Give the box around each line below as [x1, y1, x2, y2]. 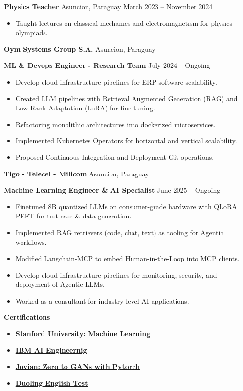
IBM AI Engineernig [15, 345, 87, 355]
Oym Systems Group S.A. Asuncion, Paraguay [4, 43, 155, 54]
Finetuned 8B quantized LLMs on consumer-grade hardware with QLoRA [15, 201, 237, 211]
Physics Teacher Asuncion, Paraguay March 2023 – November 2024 [4, 1, 213, 11]
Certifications [4, 312, 50, 322]
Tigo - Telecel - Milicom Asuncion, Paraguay [4, 168, 149, 178]
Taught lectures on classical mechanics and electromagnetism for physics [15, 18, 232, 28]
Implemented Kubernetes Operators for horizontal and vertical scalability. [15, 135, 237, 146]
